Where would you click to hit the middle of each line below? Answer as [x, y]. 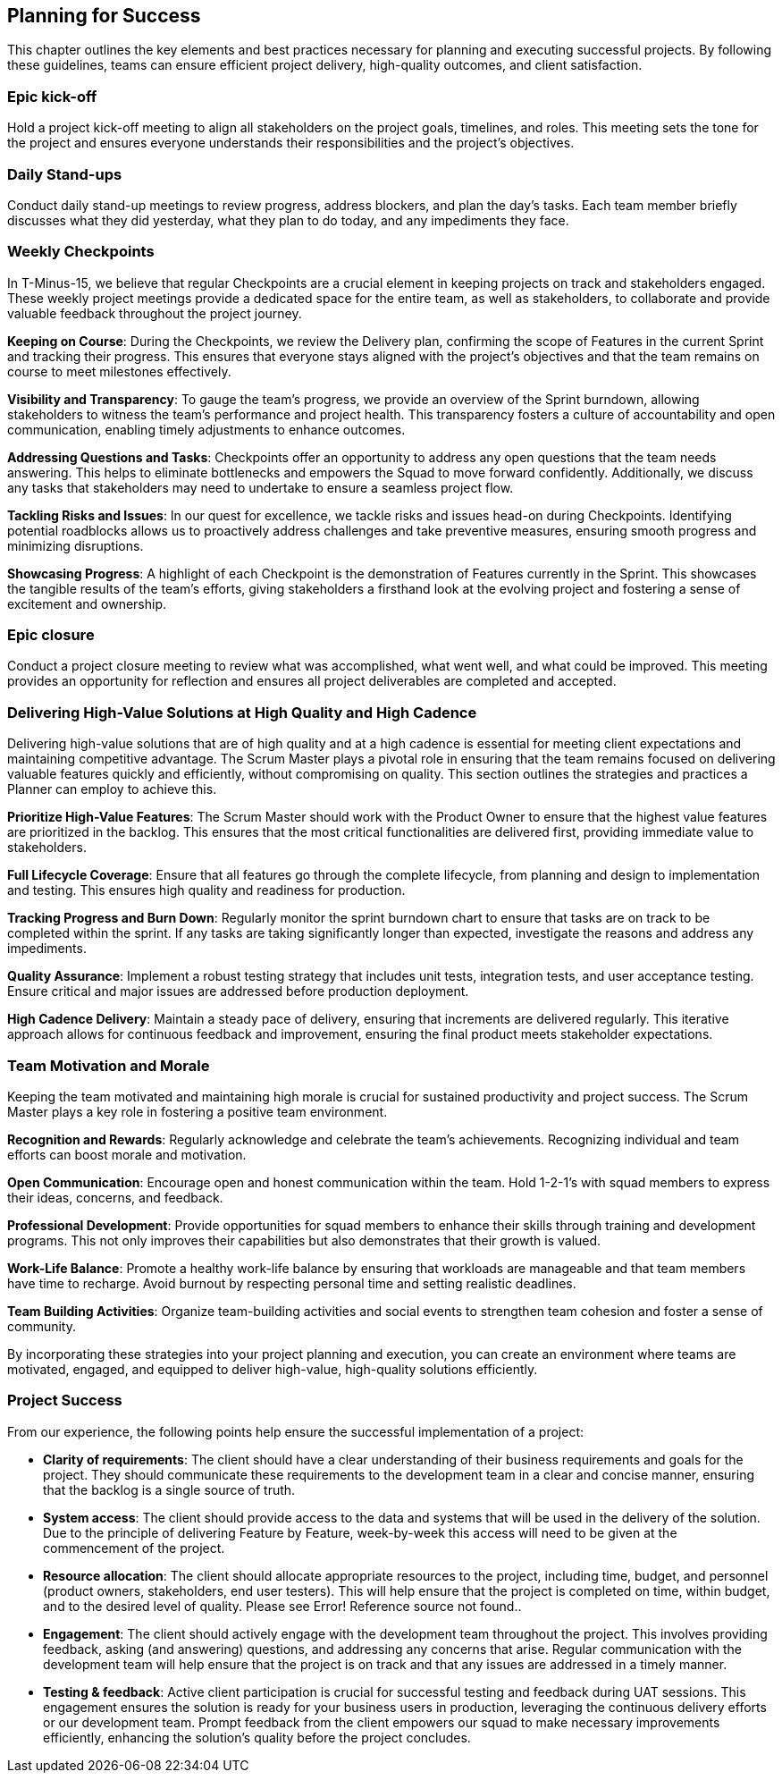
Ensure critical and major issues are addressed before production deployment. [238, 991]
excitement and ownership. [87, 603]
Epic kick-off [52, 96]
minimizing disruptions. [76, 545]
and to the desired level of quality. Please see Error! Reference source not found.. [282, 1606]
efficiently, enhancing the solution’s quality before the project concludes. [257, 1737]
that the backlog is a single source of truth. [169, 1489]
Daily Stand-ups [65, 174]
